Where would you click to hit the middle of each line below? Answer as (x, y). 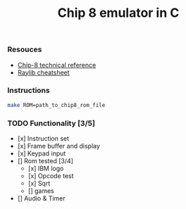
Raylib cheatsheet (44, 72)
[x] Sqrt (39, 184)
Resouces (25, 49)
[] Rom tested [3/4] (45, 161)
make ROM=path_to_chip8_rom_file (56, 105)
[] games (41, 191)
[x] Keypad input (42, 153)
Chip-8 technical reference (57, 65)
